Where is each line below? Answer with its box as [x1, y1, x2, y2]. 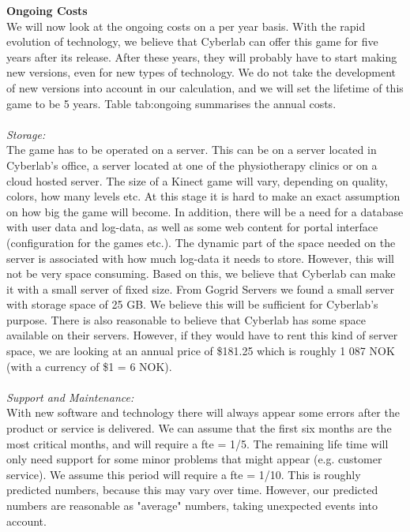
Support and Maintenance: [6, 388, 134, 405]
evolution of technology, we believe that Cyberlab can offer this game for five [6, 33, 378, 50]
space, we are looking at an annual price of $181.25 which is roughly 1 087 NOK [6, 343, 395, 359]
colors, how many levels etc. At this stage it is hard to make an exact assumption [6, 188, 401, 204]
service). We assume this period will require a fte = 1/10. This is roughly [6, 466, 361, 482]
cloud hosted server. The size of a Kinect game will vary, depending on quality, [6, 172, 388, 189]
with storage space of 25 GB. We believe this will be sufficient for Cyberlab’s [6, 296, 378, 313]
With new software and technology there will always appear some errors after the [6, 404, 400, 421]
